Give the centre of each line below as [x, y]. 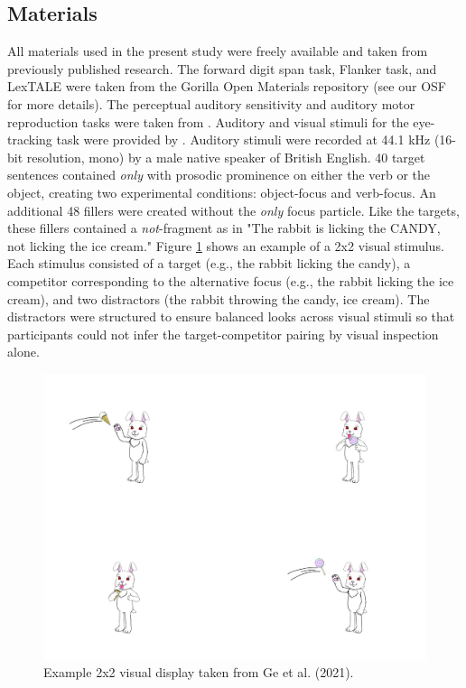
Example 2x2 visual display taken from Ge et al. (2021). [199, 672]
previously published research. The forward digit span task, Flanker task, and [222, 68]
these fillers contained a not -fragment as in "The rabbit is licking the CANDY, [224, 228]
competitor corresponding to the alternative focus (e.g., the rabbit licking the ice [231, 280]
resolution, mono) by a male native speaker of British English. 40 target [226, 157]
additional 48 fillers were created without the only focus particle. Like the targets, [233, 210]
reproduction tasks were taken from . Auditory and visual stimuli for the [208, 121]
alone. [23, 352]
